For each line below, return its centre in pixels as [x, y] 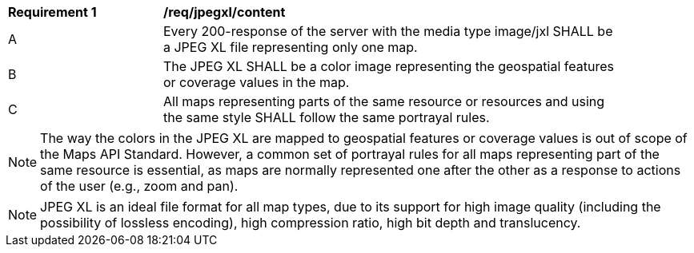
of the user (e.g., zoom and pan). [139, 186]
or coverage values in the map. [257, 82]
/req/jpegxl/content [225, 12]
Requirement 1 [52, 12]
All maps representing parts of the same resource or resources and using [384, 101]
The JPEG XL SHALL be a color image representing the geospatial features [389, 66]
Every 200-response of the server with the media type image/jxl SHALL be [388, 31]
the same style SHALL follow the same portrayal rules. [327, 117]
